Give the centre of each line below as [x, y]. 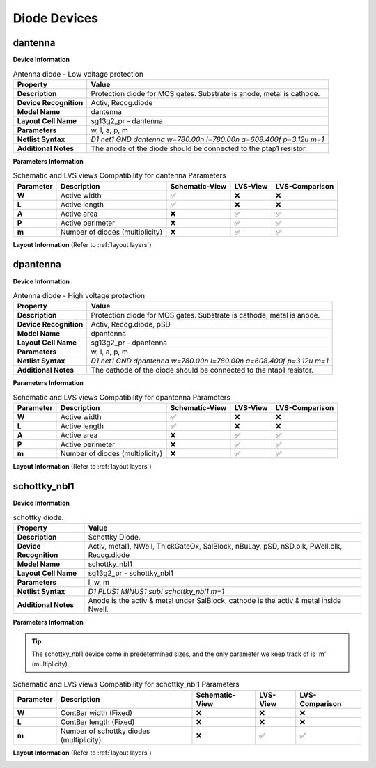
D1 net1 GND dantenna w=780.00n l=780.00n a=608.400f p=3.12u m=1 [207, 139]
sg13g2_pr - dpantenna [129, 343]
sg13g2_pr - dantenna [127, 120]
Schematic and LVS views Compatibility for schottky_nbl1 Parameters [126, 684]
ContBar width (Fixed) [96, 712]
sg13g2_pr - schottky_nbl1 [131, 573]
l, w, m [99, 582]
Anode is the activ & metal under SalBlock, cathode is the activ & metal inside [214, 600]
